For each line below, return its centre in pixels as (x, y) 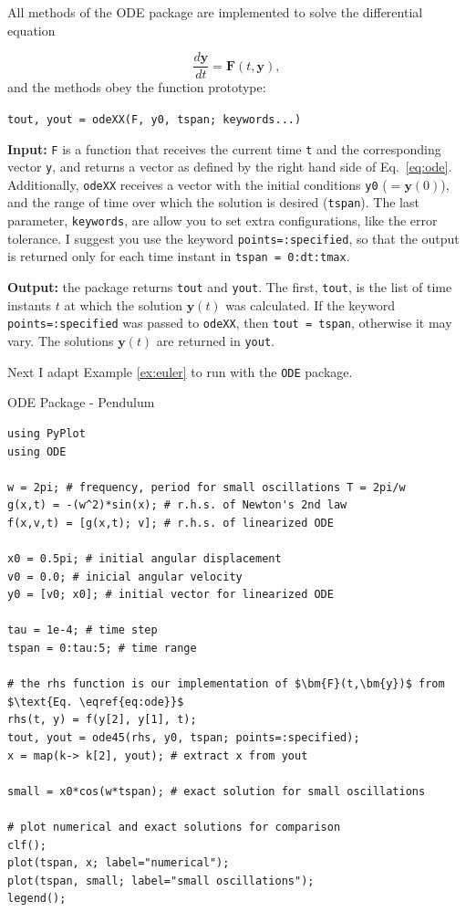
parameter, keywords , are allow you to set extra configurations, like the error (223, 220)
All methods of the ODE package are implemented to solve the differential (215, 12)
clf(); (27, 845)
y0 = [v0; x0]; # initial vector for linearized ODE (171, 595)
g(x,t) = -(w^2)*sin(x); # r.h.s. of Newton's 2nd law (177, 505)
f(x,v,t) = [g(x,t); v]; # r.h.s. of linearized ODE (171, 523)
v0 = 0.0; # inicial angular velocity (125, 577)
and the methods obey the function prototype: (137, 87)
